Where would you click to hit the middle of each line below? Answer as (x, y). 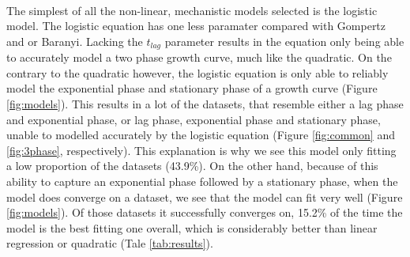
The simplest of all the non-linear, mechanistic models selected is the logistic (192, 10)
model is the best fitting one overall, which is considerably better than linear (192, 227)
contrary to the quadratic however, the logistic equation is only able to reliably (197, 72)
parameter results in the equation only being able (284, 41)
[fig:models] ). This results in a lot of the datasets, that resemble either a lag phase (205, 104)
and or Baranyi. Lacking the (75, 41)
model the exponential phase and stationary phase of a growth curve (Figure (192, 88)
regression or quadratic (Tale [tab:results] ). (110, 243)
